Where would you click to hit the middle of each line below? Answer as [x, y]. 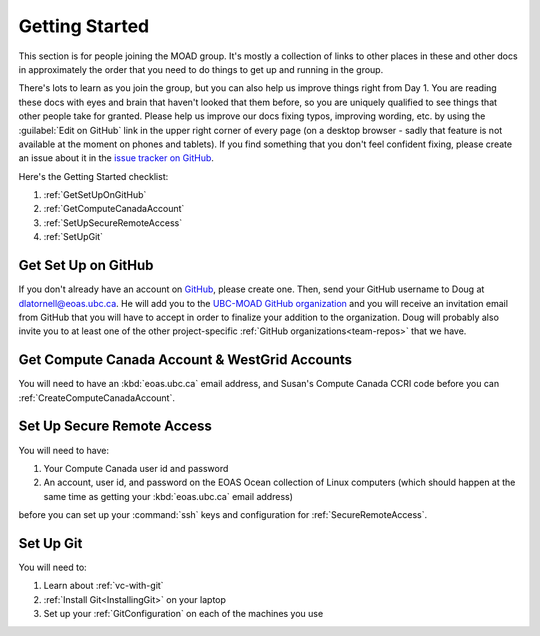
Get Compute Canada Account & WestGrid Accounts [185, 360]
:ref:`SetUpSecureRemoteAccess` [113, 222]
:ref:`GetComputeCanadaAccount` [114, 209]
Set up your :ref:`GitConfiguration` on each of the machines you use [183, 614]
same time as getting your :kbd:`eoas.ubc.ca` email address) [168, 496]
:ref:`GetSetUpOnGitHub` [95, 195]
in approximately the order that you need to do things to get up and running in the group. [201, 69]
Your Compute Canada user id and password [136, 468]
